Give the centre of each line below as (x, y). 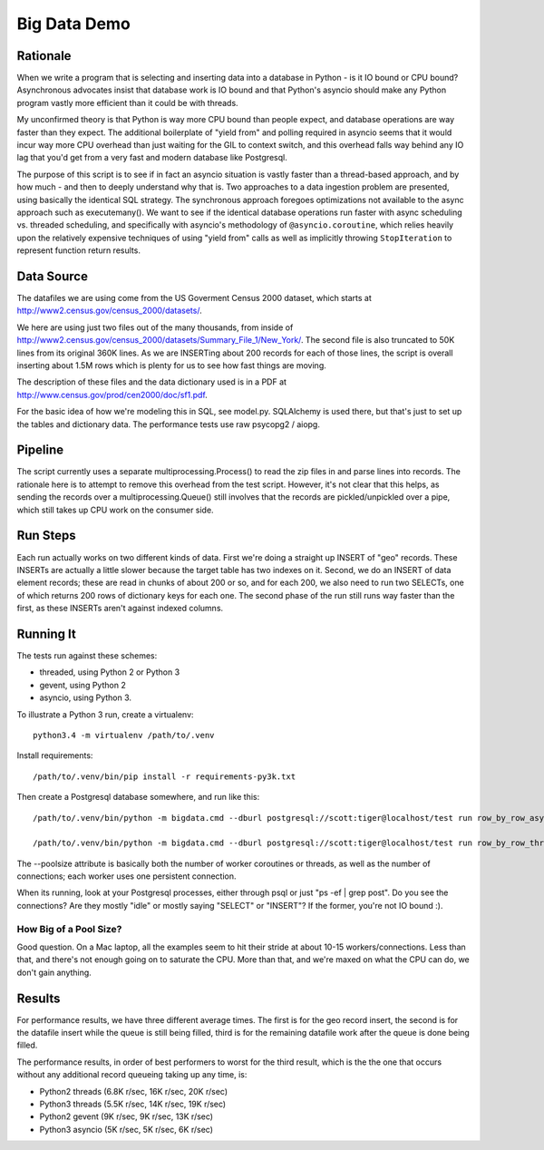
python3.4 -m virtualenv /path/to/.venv (124, 735)
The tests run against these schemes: (87, 656)
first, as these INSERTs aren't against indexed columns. (120, 609)
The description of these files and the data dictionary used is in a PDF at (152, 382)
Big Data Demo (73, 24)
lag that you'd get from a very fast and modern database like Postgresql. (152, 158)
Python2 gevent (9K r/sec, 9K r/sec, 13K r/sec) (126, 1116)
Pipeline (40, 450)
